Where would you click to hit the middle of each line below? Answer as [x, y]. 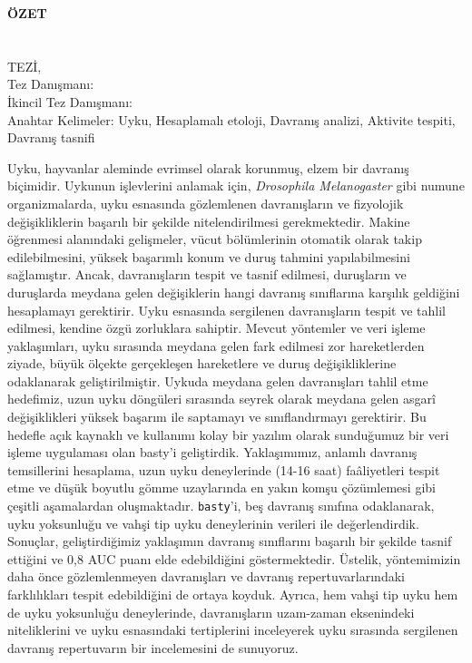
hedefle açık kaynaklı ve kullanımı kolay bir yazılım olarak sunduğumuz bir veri [228, 434]
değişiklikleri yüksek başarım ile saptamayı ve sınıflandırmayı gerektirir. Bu [217, 417]
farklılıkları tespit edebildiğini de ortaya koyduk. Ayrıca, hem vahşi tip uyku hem [233, 595]
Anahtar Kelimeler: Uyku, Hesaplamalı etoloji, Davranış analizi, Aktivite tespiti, [231, 119]
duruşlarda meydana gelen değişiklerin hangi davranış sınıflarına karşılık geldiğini [234, 292]
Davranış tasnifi [51, 137]
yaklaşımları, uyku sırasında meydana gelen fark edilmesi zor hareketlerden [216, 345]
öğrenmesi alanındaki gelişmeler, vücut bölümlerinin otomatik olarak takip [215, 239]
